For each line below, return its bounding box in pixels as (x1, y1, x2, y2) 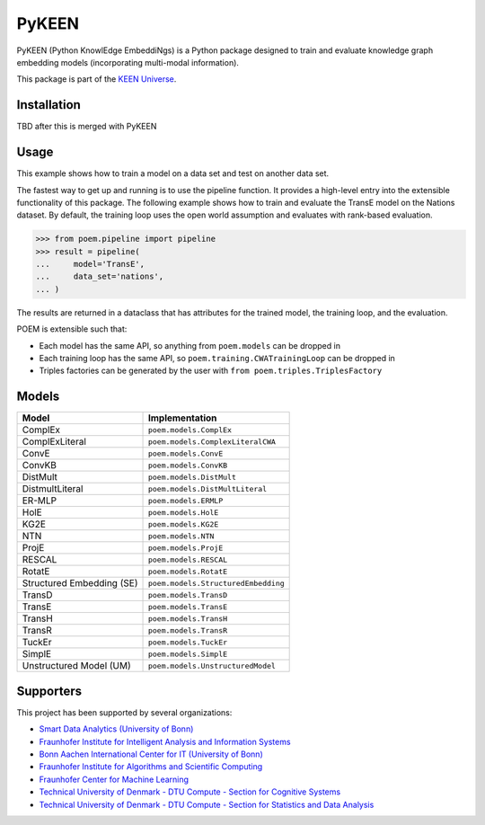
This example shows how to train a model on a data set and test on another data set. (16, 168, 330, 179)
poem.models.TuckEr (147, 637, 228, 647)
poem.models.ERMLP (147, 495, 224, 505)
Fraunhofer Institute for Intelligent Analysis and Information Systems (39, 736, 291, 747)
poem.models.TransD (147, 590, 228, 599)
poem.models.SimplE (147, 649, 228, 659)
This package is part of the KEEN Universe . (16, 74, 177, 84)
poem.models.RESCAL (147, 554, 228, 564)
